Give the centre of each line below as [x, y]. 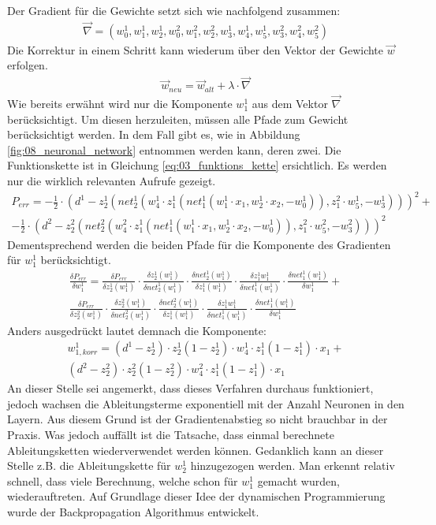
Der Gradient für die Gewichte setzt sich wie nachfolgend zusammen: [174, 10]
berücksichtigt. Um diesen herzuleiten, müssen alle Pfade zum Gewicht [178, 119]
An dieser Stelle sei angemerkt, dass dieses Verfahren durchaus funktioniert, [190, 388]
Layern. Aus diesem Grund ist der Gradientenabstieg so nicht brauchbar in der [198, 419]
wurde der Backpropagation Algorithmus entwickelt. [133, 511]
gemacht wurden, [298, 480]
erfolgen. [28, 65]
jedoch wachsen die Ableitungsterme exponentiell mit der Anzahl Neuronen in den [206, 403]
